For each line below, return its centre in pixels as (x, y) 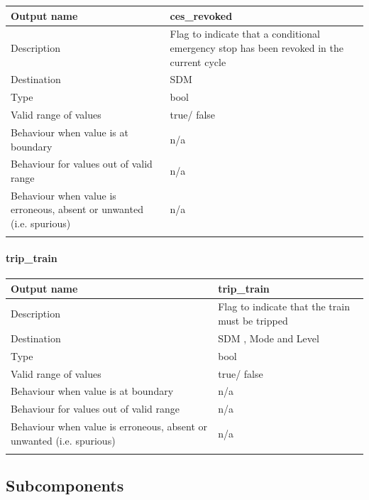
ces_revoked (201, 15)
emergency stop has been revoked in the (257, 47)
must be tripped (253, 321)
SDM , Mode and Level (269, 338)
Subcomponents (65, 485)
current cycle (198, 61)
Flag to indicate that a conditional (245, 34)
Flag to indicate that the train (284, 306)
